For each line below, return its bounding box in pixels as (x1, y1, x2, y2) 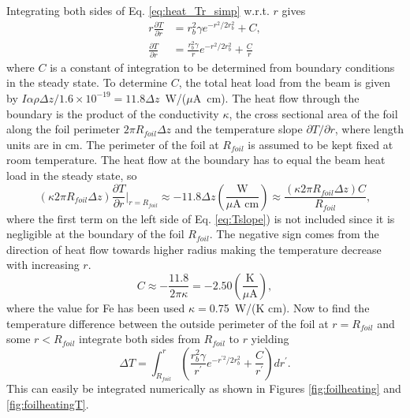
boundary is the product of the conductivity (6, 105, 219, 121)
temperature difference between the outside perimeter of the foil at (6, 315, 329, 331)
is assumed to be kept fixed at (248, 136, 393, 152)
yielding (251, 330, 289, 347)
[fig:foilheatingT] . (6, 395, 89, 412)
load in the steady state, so (6, 166, 137, 183)
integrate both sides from (79, 330, 200, 347)
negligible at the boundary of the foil (6, 226, 184, 242)
